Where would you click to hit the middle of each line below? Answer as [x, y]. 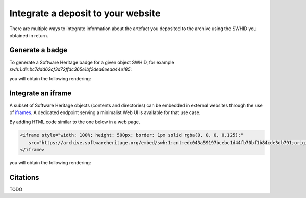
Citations [24, 177]
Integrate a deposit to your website [85, 13]
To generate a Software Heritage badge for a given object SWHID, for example [92, 62]
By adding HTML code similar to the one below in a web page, [75, 122]
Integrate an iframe [41, 93]
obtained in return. [29, 35]
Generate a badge [39, 50]
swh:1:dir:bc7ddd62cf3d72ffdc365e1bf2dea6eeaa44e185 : [71, 69]
